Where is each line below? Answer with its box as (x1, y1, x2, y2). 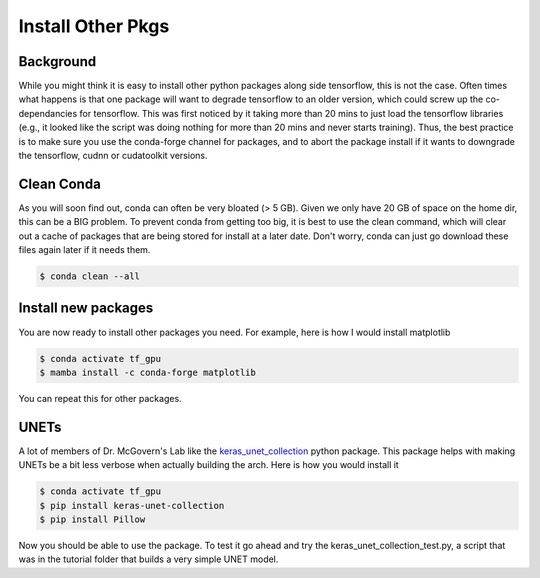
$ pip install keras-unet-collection (39, 500, 225, 511)
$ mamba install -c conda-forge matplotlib (39, 366, 257, 378)
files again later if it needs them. (18, 244, 151, 256)
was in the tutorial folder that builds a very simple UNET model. (18, 553, 279, 565)
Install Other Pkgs (18, 15, 170, 37)
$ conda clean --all (39, 271, 140, 282)
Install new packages (18, 300, 154, 317)
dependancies (18, 107, 78, 119)
